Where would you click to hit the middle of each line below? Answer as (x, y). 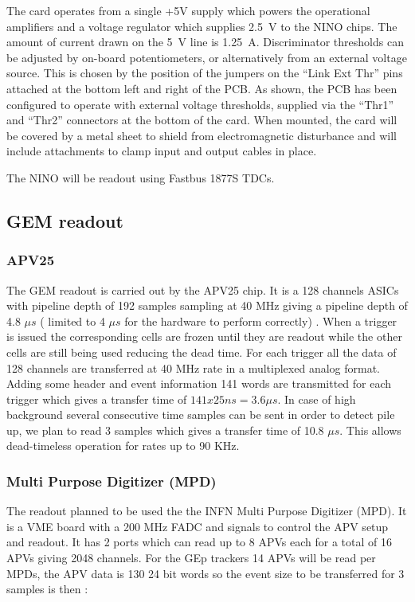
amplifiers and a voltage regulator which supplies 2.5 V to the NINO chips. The (202, 26)
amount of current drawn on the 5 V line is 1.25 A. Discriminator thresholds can (205, 42)
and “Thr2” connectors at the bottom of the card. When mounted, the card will (202, 120)
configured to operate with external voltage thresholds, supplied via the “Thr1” (200, 104)
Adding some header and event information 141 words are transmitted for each (199, 383)
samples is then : (47, 589)
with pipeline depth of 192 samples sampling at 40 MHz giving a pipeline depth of (207, 305)
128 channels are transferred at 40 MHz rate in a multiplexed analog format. (193, 367)
